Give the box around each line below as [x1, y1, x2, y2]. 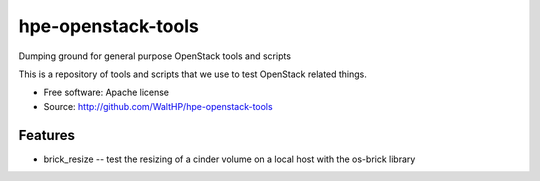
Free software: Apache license [43, 86, 170, 99]
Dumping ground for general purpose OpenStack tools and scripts [18, 50, 292, 62]
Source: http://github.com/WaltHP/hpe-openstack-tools [43, 100, 274, 112]
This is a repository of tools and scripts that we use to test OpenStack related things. [18, 68, 367, 80]
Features [18, 126, 75, 144]
